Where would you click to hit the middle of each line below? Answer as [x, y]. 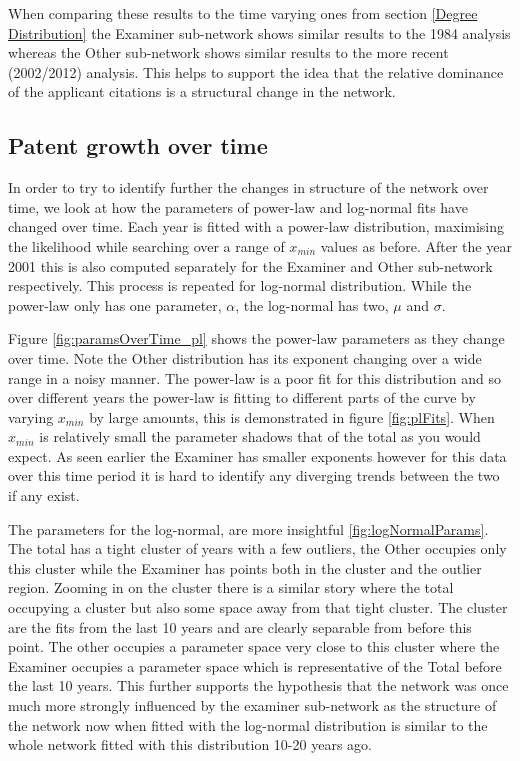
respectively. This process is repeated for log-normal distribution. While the [240, 285]
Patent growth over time [138, 145]
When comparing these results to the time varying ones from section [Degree [243, 13]
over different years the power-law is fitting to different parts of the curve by [242, 397]
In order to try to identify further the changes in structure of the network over [248, 187]
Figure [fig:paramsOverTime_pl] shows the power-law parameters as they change [256, 338]
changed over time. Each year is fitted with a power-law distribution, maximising [256, 226]
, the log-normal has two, [312, 304]
